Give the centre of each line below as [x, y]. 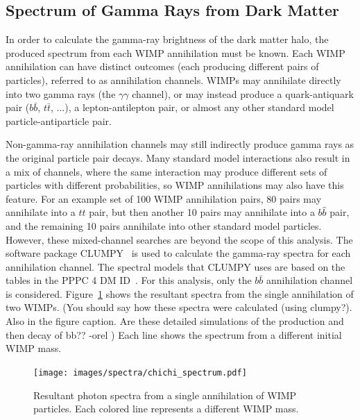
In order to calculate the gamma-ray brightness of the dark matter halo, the [167, 39]
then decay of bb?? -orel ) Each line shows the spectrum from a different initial [174, 334]
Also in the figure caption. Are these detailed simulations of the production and [175, 321]
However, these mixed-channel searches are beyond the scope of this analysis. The [179, 239]
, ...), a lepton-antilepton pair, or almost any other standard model [192, 107]
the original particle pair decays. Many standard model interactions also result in [178, 157]
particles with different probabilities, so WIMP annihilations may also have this [175, 185]
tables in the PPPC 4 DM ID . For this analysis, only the [129, 280]
